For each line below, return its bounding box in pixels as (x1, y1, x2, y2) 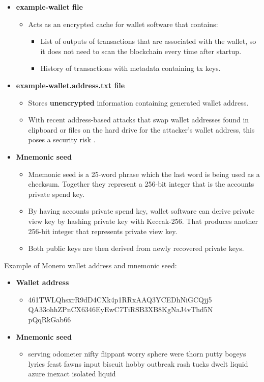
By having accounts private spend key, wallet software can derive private (28, 206, 255, 216)
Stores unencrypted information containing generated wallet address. (28, 97, 249, 108)
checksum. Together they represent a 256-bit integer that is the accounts (28, 179, 254, 189)
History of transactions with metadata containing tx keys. (40, 63, 221, 73)
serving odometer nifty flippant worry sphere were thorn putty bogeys (28, 348, 246, 359)
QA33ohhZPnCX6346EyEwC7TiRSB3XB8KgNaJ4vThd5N (28, 304, 213, 315)
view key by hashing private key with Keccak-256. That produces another (28, 215, 258, 226)
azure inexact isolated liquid (28, 368, 116, 379)
